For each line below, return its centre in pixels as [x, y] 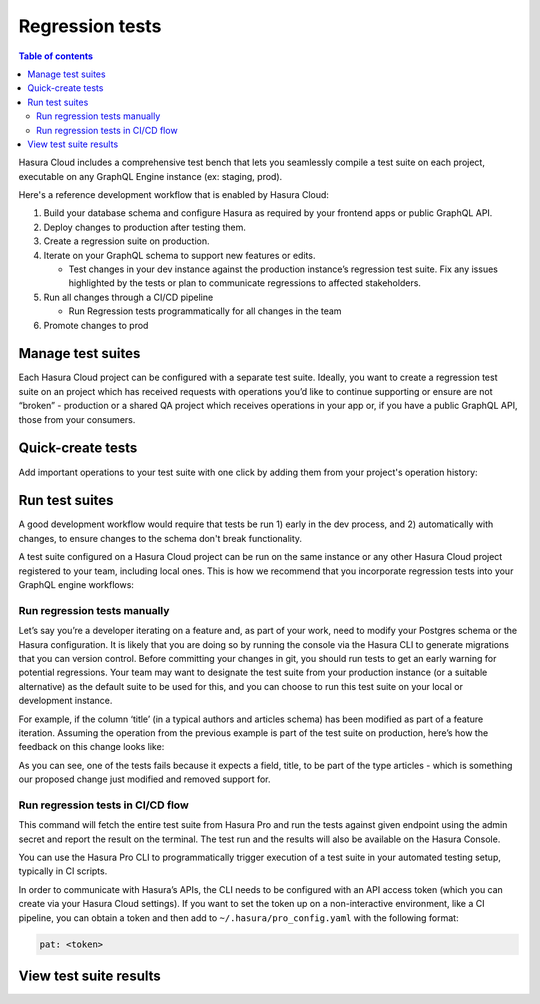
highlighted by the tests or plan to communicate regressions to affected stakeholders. [245, 283]
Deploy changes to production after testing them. [145, 227]
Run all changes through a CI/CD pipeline [128, 297]
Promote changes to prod [96, 325]
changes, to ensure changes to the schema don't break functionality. [160, 538]
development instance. [65, 701]
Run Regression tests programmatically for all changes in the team [205, 311]
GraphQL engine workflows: [76, 585]
